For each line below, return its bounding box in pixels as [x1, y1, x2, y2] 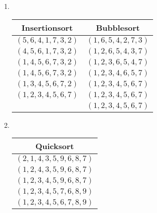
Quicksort [35, 140, 74, 152]
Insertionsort [21, 21, 73, 33]
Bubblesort [96, 21, 140, 33]
